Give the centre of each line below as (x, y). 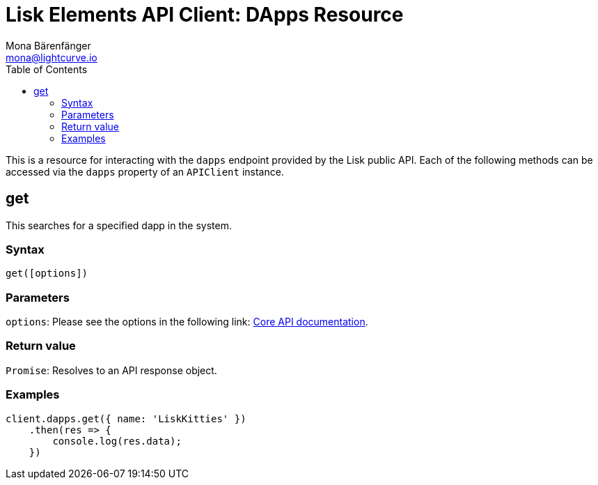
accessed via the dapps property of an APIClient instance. (145, 171)
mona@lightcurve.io (52, 57)
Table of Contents (47, 69)
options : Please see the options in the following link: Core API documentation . (187, 322)
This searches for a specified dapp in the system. (119, 225)
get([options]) (47, 274)
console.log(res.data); (117, 441)
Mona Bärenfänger (48, 45)
